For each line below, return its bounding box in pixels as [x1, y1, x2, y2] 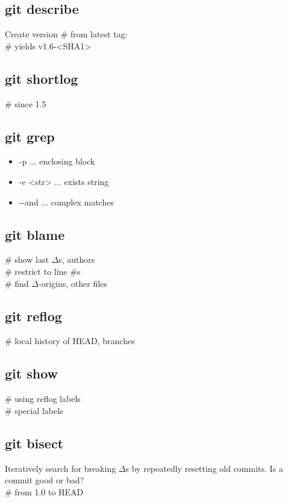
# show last [5, 253, 49, 266]
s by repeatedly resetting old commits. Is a [125, 462, 283, 474]
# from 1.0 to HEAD [5, 485, 84, 498]
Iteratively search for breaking [5, 462, 116, 474]
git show [5, 364, 58, 383]
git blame [5, 225, 65, 243]
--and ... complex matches [19, 195, 114, 208]
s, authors [58, 253, 95, 266]
